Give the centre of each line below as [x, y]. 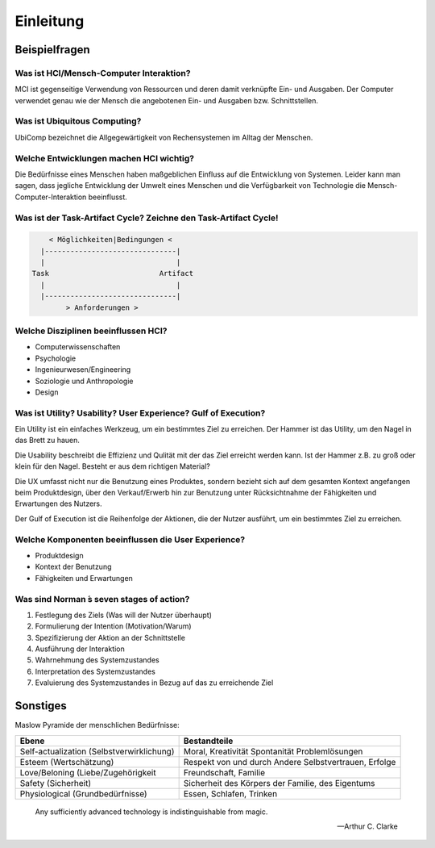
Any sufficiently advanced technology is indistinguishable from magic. [151, 812]
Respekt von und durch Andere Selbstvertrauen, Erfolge [290, 762]
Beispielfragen [52, 50]
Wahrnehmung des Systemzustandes [97, 660]
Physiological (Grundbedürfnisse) [84, 793]
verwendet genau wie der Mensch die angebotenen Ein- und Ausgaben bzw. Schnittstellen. [166, 100]
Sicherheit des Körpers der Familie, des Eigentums [279, 783]
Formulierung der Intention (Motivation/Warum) [114, 626]
